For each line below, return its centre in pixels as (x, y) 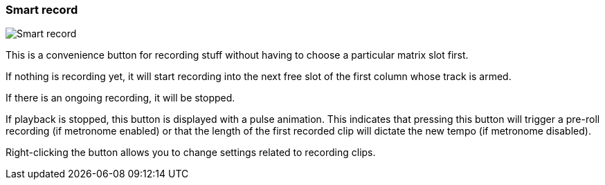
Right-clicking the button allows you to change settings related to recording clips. (191, 153)
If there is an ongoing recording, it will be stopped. (120, 98)
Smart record (42, 10)
